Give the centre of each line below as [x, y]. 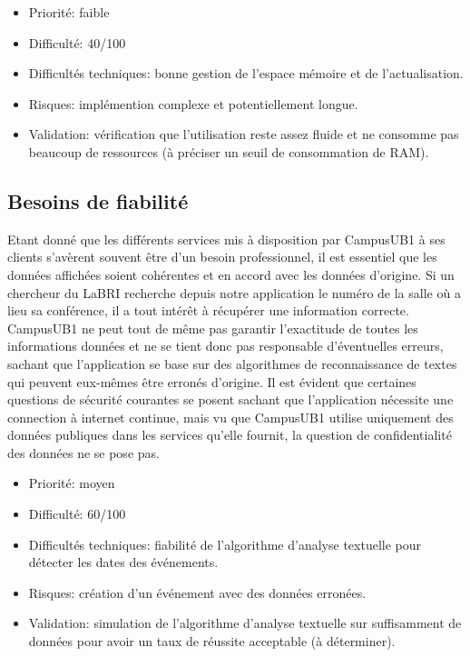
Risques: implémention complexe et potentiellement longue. [193, 103]
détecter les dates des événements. [123, 562]
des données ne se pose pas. [83, 452]
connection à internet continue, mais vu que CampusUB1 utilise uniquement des [230, 417]
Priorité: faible [69, 12]
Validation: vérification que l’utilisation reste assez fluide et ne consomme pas [244, 134]
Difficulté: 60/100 [77, 514]
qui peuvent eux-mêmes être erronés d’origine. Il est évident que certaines [212, 381]
